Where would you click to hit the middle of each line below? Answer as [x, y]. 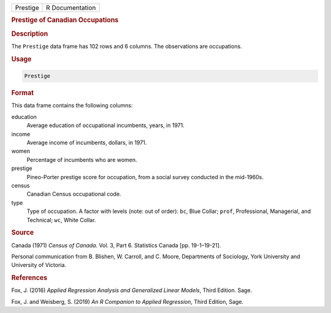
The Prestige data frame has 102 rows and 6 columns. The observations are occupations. [127, 46]
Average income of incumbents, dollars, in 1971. [87, 142]
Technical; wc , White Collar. [61, 220]
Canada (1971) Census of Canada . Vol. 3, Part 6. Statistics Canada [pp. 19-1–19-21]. [116, 245]
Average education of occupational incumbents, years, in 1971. [106, 125]
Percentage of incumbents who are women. [82, 160]
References [29, 278]
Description [30, 34]
